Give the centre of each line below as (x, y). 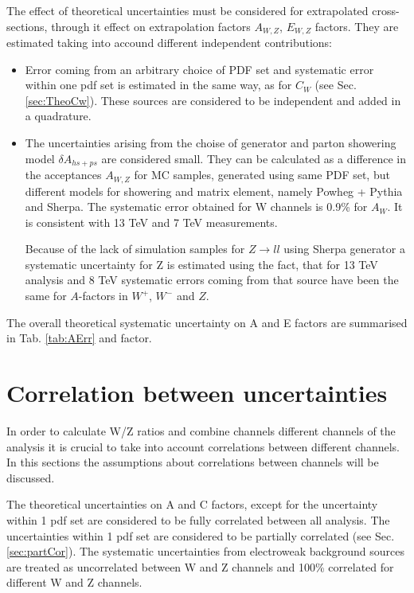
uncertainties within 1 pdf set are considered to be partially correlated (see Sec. (201, 535)
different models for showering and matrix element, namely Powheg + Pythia (214, 191)
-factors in (103, 296)
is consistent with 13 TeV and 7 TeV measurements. (151, 222)
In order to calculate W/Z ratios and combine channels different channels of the (201, 430)
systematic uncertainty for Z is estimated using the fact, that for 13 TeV (201, 264)
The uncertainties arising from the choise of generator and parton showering (211, 143)
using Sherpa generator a (344, 249)
